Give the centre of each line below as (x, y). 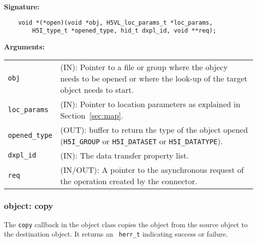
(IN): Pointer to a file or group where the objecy (144, 67)
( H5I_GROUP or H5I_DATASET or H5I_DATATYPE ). (142, 141)
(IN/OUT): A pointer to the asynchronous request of (152, 169)
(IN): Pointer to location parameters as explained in (150, 104)
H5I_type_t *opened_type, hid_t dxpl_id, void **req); (124, 31)
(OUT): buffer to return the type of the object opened (154, 129)
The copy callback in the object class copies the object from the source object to (126, 224)
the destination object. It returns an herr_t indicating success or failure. (116, 234)
